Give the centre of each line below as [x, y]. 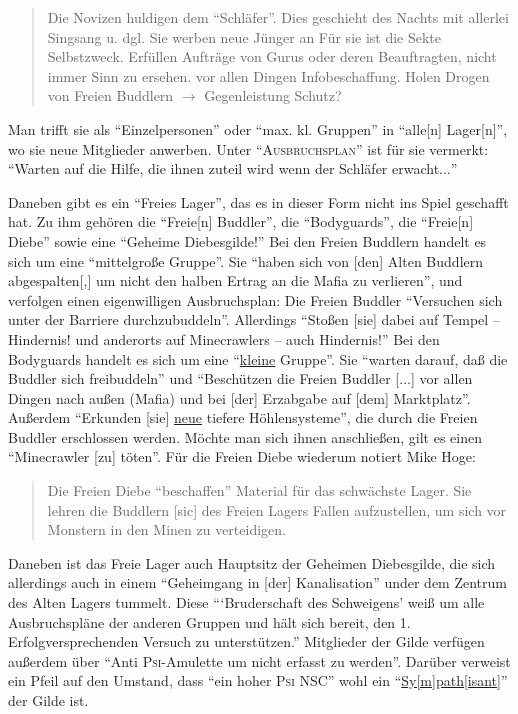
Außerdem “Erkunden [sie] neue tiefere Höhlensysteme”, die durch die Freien [243, 417]
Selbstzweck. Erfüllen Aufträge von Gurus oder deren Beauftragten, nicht [272, 56]
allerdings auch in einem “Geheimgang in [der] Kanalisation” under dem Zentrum [257, 582]
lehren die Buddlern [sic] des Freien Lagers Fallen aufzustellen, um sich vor [277, 509]
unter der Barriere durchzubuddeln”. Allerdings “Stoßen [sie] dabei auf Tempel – [254, 319]
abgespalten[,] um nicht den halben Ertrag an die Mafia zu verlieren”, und [235, 280]
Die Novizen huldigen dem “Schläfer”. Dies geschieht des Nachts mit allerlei [278, 17]
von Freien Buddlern [110, 95]
